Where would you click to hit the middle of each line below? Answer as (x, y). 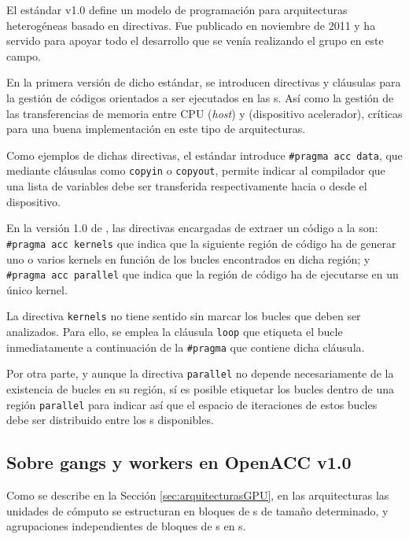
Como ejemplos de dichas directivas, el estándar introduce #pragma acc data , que (204, 155)
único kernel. (37, 289)
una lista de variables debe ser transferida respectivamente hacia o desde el (187, 186)
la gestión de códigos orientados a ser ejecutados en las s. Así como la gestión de (200, 97)
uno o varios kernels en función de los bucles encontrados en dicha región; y (188, 258)
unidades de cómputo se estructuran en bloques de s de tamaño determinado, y (197, 510)
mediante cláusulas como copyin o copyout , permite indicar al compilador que (196, 170)
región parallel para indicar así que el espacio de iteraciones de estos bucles (192, 404)
